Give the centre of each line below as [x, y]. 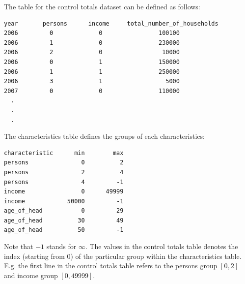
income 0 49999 [64, 192]
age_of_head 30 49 [64, 220]
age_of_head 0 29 [64, 211]
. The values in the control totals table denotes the [162, 246]
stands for [61, 246]
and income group [31, 275]
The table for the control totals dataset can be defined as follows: [102, 6]
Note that [19, 246]
